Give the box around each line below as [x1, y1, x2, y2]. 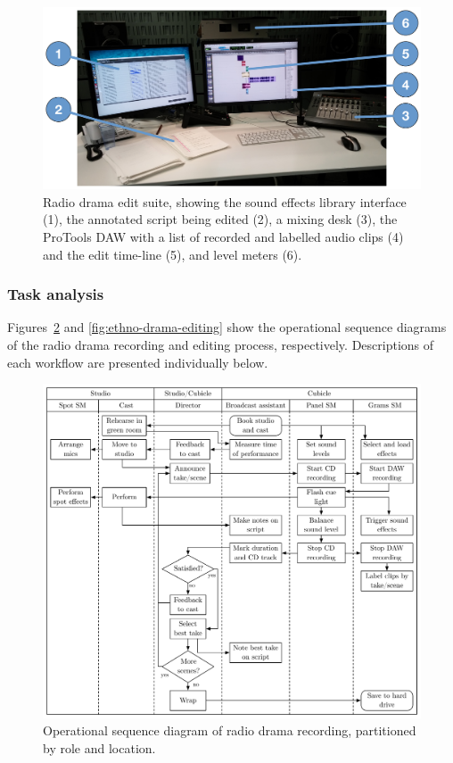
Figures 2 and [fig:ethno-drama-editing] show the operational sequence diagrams [7, 318, 447, 336]
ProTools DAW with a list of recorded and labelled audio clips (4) [43, 227, 404, 245]
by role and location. [43, 739, 156, 757]
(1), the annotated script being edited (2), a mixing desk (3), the [43, 210, 398, 228]
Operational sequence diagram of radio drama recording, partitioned [43, 721, 416, 740]
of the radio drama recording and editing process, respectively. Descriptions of [7, 335, 434, 353]
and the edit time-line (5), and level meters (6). [43, 245, 302, 263]
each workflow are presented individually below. [7, 352, 268, 371]
